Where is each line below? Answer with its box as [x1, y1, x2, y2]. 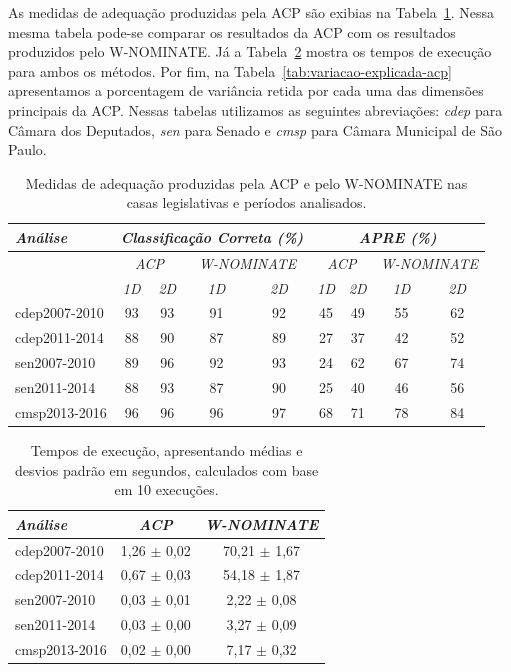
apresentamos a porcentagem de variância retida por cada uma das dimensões [8, 80, 484, 101]
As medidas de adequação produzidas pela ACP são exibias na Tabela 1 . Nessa [8, 2, 495, 22]
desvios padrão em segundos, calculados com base [14, 459, 319, 480]
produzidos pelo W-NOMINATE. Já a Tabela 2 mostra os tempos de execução [8, 41, 492, 62]
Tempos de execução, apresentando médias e [30, 439, 303, 460]
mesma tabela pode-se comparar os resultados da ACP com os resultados [8, 21, 456, 42]
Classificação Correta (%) [120, 226, 304, 247]
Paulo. [8, 139, 47, 160]
